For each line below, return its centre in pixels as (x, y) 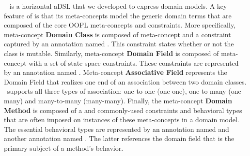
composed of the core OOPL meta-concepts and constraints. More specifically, (120, 25)
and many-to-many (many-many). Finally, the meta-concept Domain (128, 100)
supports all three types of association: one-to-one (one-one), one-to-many (117, 91)
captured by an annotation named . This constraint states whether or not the (119, 44)
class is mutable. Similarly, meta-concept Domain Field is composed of (111, 53)
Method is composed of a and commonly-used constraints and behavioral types (123, 110)
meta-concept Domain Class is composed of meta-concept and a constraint (117, 34)
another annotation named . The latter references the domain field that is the (119, 138)
